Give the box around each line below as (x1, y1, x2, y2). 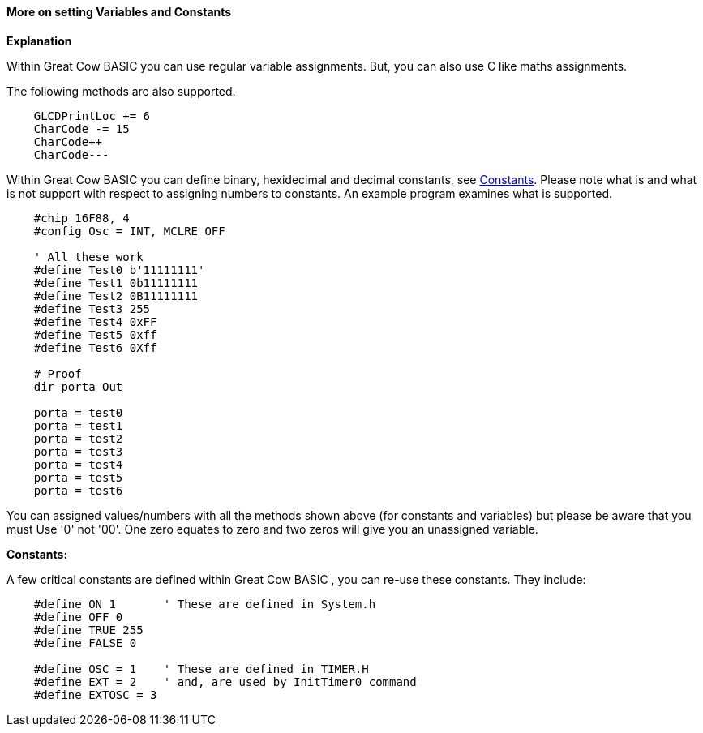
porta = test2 (33, 431, 123, 445)
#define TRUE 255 (33, 623, 144, 637)
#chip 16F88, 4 (33, 211, 130, 225)
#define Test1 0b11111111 (33, 276, 199, 289)
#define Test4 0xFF (33, 315, 157, 328)
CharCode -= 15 (33, 122, 130, 135)
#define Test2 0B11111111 (33, 289, 199, 302)
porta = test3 (33, 444, 123, 458)
